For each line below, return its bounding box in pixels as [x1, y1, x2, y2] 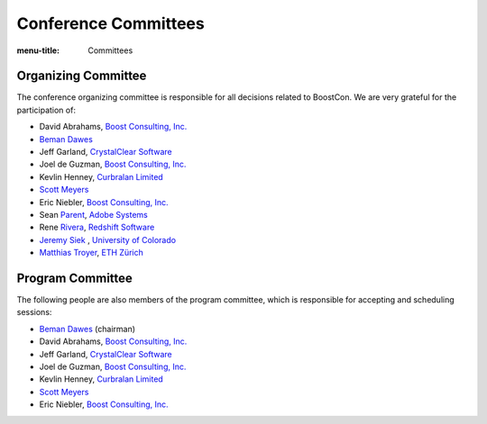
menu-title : [16, 45, 60, 56]
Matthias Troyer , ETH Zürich [39, 248, 144, 258]
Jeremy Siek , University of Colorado [39, 234, 176, 245]
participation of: [16, 104, 77, 115]
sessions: [16, 307, 52, 318]
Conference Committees [16, 14, 205, 33]
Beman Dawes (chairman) [39, 323, 135, 334]
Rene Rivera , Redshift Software [39, 221, 155, 233]
